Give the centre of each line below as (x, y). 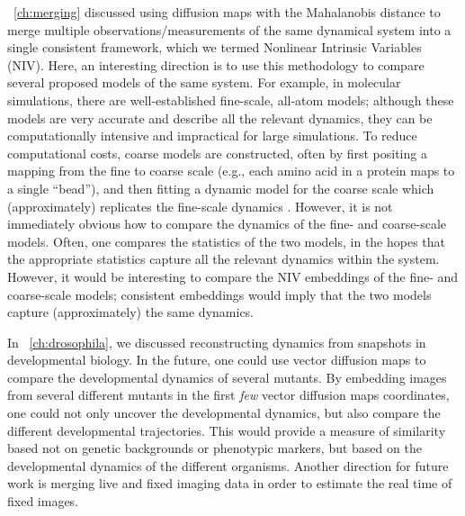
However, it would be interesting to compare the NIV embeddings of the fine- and (233, 276)
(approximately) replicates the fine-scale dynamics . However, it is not (200, 206)
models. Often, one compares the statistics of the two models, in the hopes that (227, 241)
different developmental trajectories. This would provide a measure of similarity (227, 430)
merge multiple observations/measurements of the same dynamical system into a (229, 29)
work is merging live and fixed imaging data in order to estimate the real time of (230, 483)
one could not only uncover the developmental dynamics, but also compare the (224, 413)
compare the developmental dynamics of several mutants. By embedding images (227, 377)
